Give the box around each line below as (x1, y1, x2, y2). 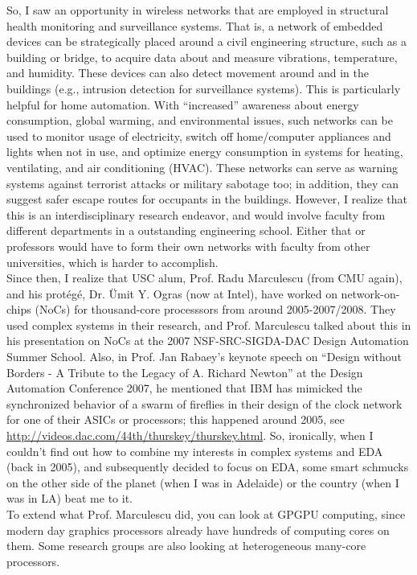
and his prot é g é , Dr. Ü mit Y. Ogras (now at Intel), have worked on (6, 285, 337, 302)
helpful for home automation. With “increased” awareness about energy (6, 96, 359, 113)
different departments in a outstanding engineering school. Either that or (6, 222, 366, 239)
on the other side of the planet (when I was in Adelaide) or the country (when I (6, 474, 399, 491)
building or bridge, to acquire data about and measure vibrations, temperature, (6, 48, 398, 65)
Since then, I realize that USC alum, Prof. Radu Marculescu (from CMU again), (6, 269, 403, 286)
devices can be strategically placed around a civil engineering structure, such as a (6, 33, 407, 50)
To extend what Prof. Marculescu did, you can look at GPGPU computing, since (6, 506, 406, 522)
